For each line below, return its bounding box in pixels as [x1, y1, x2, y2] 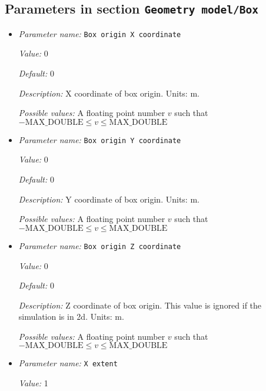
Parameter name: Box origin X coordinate [18, 27, 181, 39]
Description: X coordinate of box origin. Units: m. [18, 87, 199, 99]
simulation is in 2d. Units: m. [18, 310, 124, 323]
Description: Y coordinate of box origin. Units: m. [18, 193, 199, 205]
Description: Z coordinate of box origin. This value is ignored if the [18, 299, 262, 311]
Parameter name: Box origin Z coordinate [18, 239, 181, 251]
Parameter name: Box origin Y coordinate [18, 133, 181, 145]
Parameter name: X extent [18, 357, 118, 369]
